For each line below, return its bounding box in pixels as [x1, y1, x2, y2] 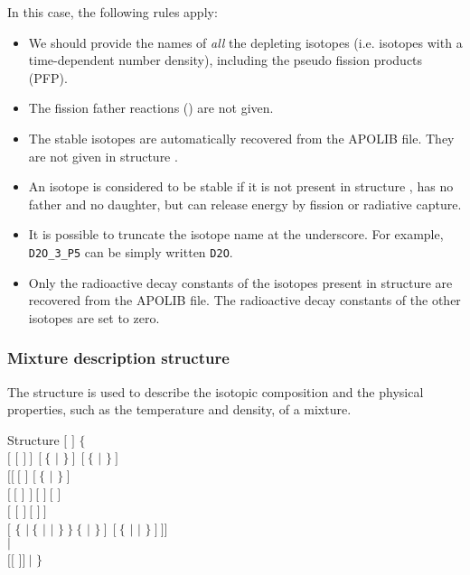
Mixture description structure [7, 347, 230, 369]
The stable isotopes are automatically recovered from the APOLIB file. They [28, 128, 455, 147]
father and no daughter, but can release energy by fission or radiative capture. [28, 194, 462, 213]
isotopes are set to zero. [28, 308, 160, 327]
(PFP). [28, 68, 68, 87]
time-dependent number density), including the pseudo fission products [28, 51, 423, 70]
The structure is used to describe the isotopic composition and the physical [7, 382, 424, 401]
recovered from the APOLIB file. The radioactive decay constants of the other [28, 291, 461, 310]
